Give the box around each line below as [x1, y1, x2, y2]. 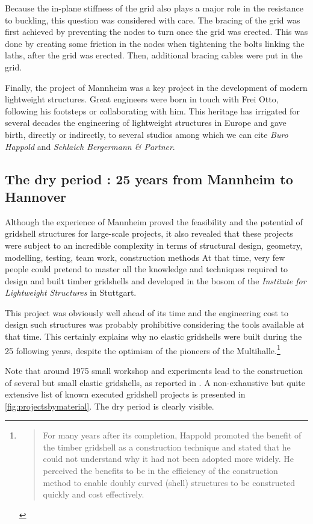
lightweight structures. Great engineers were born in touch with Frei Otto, [5, 93, 279, 105]
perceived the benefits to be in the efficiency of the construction [43, 464, 278, 477]
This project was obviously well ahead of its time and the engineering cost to [5, 306, 288, 319]
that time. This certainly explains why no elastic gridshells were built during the [5, 330, 302, 343]
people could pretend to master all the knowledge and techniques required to [5, 263, 288, 275]
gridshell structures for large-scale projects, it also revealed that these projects [5, 227, 293, 240]
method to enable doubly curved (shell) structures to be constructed [43, 476, 296, 488]
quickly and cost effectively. [43, 488, 144, 501]
